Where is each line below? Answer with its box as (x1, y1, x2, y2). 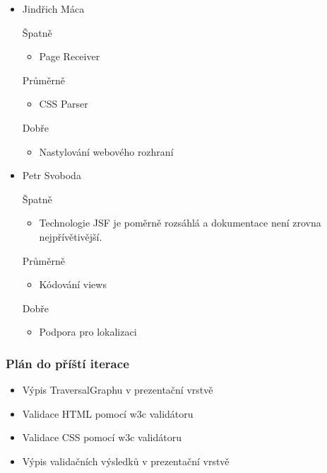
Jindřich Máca (22, 1, 85, 16)
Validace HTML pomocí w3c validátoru (22, 406, 194, 421)
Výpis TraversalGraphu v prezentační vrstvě (22, 382, 213, 397)
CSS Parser (39, 96, 88, 111)
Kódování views (39, 277, 107, 292)
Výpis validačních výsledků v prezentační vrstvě (22, 453, 230, 468)
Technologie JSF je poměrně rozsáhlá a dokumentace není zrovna (39, 215, 321, 230)
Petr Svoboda (22, 168, 81, 183)
